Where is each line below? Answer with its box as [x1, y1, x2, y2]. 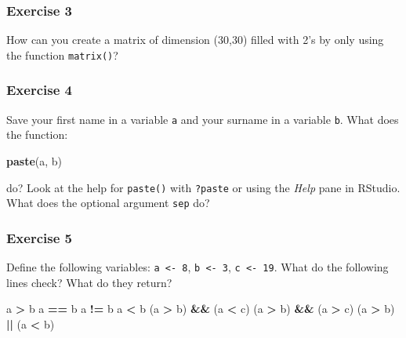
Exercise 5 [6, 227, 72, 247]
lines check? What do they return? [6, 274, 172, 290]
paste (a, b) [6, 152, 62, 169]
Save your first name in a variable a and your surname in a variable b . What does [6, 111, 399, 127]
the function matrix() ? [6, 46, 118, 63]
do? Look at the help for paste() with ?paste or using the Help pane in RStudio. [6, 179, 401, 195]
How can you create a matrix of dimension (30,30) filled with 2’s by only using [6, 31, 384, 48]
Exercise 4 [6, 80, 72, 100]
